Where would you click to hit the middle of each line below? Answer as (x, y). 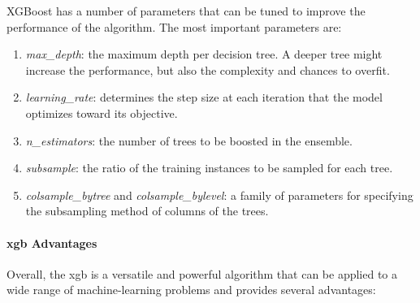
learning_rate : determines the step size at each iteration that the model (204, 97)
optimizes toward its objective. (102, 113)
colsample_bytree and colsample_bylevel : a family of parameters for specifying (219, 195)
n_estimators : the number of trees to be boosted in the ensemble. (189, 140)
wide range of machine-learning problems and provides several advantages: (191, 290)
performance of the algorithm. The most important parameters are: (174, 26)
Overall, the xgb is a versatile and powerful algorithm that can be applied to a (202, 273)
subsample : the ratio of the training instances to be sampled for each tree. (209, 168)
